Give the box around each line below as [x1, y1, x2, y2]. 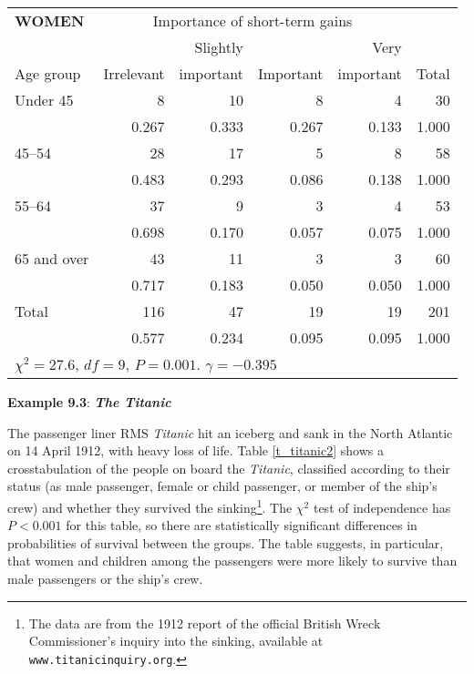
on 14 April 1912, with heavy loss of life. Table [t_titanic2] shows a [7, 441, 384, 460]
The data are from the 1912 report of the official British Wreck [28, 613, 381, 632]
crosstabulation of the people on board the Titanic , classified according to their [7, 458, 450, 477]
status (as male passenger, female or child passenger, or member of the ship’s [7, 476, 438, 495]
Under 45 [15, 89, 74, 110]
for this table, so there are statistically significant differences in [66, 516, 417, 535]
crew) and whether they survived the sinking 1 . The [7, 495, 293, 516]
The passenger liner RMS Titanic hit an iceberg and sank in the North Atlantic [7, 423, 453, 442]
